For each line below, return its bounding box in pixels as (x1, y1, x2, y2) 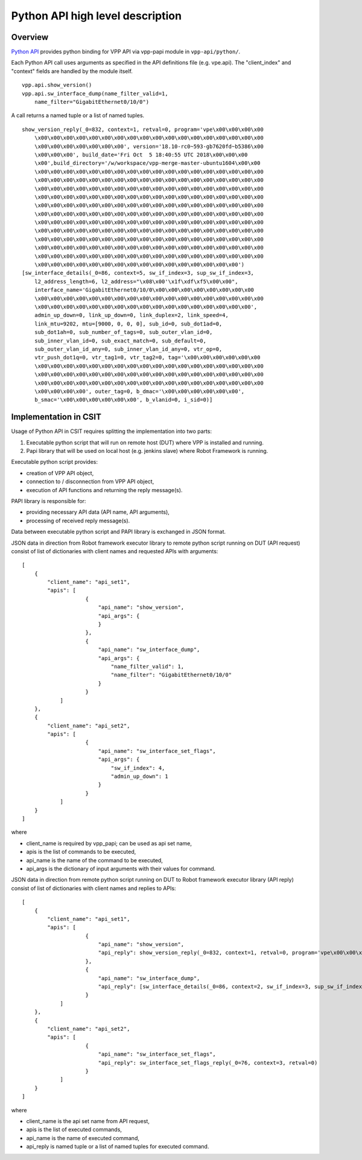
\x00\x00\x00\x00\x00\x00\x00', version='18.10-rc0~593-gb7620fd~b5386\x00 (34, 143, 264, 150)
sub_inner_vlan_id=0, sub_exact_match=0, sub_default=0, (34, 337, 206, 344)
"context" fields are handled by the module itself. (11, 67, 133, 75)
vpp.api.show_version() (22, 82, 92, 89)
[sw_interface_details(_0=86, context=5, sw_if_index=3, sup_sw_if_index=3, (22, 269, 255, 277)
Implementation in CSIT (11, 412, 102, 422)
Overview (11, 32, 49, 42)
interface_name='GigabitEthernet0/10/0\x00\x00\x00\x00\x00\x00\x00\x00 (34, 287, 255, 293)
